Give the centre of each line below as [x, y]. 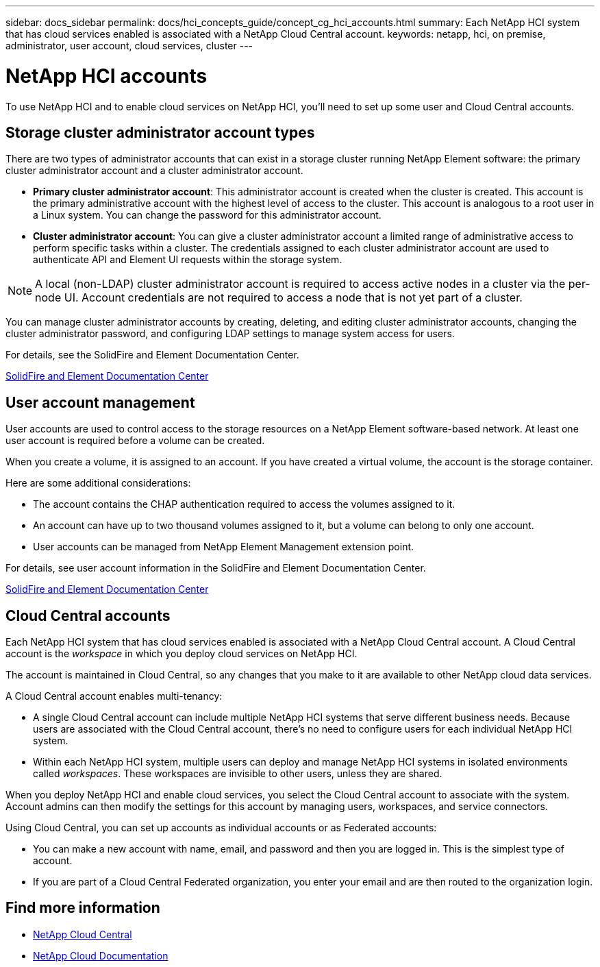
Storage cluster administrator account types [160, 132]
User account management [100, 402]
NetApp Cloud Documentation [101, 955]
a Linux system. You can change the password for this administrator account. [207, 215]
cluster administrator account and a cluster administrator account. [154, 171]
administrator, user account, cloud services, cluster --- [129, 46]
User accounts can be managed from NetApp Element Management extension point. [224, 547]
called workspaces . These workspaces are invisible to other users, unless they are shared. [238, 774]
